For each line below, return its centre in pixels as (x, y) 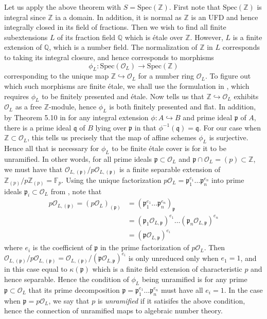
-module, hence (73, 107)
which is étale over (154, 37)
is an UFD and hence (225, 17)
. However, (207, 37)
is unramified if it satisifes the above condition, (171, 300)
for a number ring (166, 76)
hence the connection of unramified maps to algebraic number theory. (113, 311)
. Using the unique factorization (111, 180)
